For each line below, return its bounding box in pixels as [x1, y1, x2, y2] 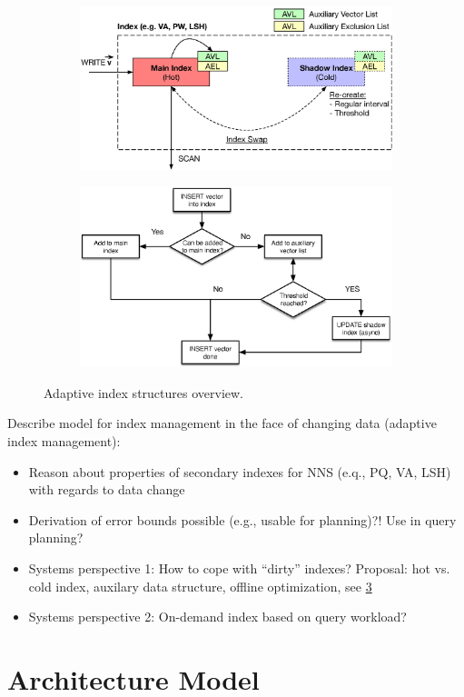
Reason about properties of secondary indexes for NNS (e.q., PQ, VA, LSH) [28, 462, 451, 481]
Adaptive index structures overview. [44, 383, 243, 402]
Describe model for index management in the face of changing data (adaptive [7, 413, 437, 433]
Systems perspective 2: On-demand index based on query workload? [28, 607, 407, 626]
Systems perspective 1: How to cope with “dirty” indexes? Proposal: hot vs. [28, 558, 450, 577]
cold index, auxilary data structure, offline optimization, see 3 [28, 576, 372, 595]
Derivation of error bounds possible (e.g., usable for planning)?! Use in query [28, 510, 457, 529]
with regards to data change [28, 480, 185, 499]
